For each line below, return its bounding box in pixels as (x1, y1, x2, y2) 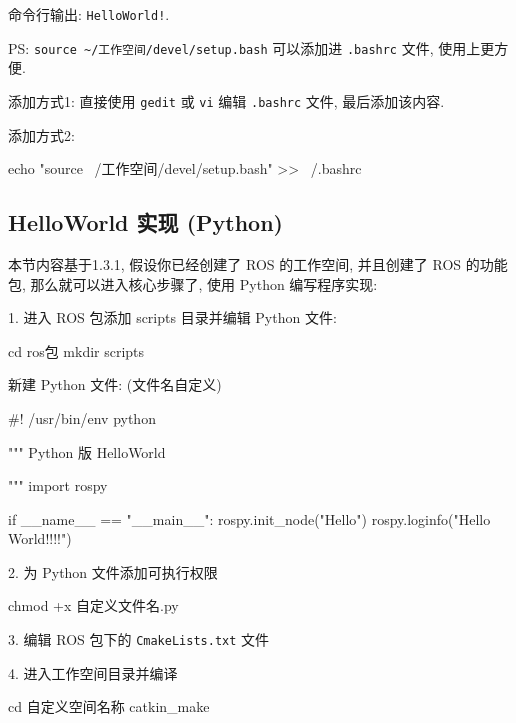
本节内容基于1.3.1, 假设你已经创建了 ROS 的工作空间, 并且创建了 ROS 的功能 (8, 253, 508, 274)
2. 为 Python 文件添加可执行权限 (8, 561, 218, 582)
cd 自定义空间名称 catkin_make (8, 696, 210, 717)
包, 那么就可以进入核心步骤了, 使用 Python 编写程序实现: (8, 273, 378, 294)
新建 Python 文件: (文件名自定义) (8, 374, 222, 395)
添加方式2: (8, 124, 75, 145)
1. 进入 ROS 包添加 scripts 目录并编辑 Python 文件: (8, 307, 337, 328)
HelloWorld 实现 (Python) (8, 207, 283, 238)
